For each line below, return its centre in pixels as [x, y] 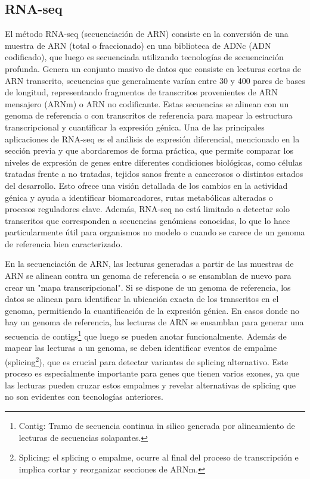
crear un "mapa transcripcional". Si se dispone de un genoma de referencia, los [148, 287]
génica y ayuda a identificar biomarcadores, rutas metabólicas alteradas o [139, 197]
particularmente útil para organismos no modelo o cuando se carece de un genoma [155, 232]
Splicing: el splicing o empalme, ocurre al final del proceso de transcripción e [159, 457]
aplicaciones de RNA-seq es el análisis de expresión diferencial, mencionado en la [152, 139]
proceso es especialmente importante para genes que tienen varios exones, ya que [152, 373]
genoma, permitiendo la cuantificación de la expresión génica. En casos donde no [152, 310]
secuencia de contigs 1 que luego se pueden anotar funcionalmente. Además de [146, 335]
